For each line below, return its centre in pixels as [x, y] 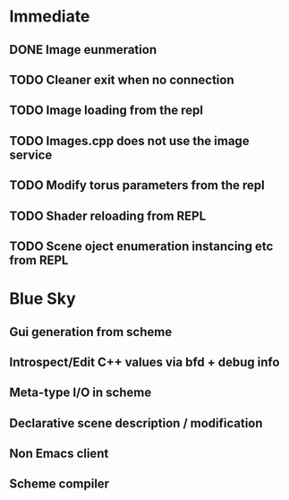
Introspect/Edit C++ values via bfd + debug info [144, 362]
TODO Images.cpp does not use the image [129, 141]
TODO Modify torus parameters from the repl [137, 185]
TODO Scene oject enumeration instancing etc [141, 246]
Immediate [50, 17]
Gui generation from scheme [91, 332]
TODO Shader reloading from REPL [108, 216]
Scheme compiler [59, 484]
